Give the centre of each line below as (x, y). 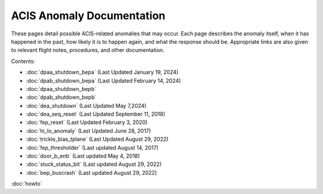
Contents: (23, 61)
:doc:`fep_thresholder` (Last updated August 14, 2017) (92, 147)
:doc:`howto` (27, 184)
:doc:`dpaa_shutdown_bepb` (61, 89)
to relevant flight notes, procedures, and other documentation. (88, 50)
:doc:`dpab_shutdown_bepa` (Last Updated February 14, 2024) (103, 80)
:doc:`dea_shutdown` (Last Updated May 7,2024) (86, 105)
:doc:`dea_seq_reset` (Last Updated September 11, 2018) (96, 114)
